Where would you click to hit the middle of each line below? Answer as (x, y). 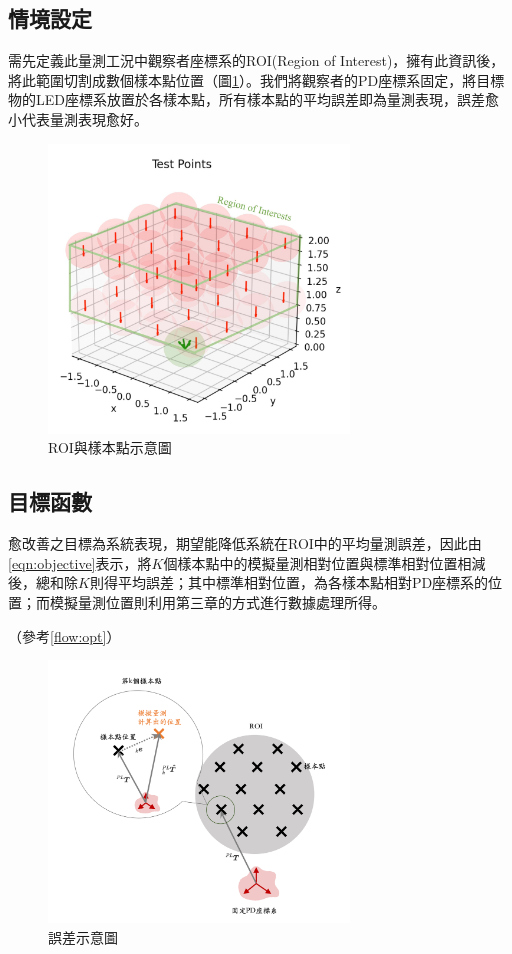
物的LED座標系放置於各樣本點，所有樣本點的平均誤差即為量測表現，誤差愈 (253, 99)
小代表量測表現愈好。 (78, 118)
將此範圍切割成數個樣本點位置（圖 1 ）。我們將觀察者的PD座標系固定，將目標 (256, 79)
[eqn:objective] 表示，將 (80, 562)
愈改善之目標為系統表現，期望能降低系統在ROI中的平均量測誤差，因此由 (245, 543)
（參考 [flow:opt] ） (64, 635)
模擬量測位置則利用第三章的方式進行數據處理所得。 (217, 602)
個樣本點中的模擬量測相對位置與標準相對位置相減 (324, 562)
